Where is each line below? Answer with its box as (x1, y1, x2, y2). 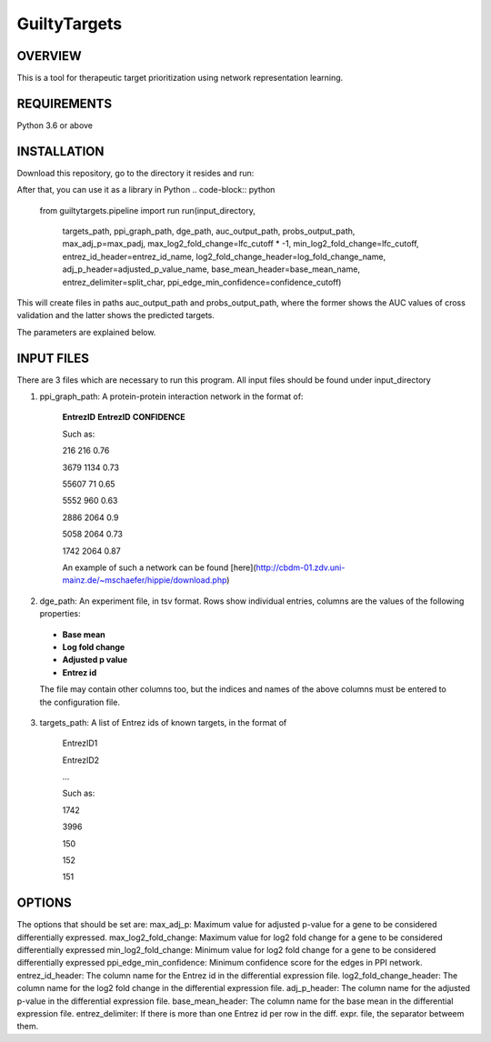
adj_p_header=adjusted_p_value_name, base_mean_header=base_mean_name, (62, 264, 361, 275)
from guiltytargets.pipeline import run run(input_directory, (39, 205, 256, 215)
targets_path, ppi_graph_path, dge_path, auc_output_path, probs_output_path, (62, 225, 356, 236)
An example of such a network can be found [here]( (62, 562, 256, 573)
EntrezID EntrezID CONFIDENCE (62, 412, 185, 423)
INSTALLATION (16, 144, 105, 159)
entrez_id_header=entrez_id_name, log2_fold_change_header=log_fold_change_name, (62, 251, 386, 262)
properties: (39, 608, 81, 619)
